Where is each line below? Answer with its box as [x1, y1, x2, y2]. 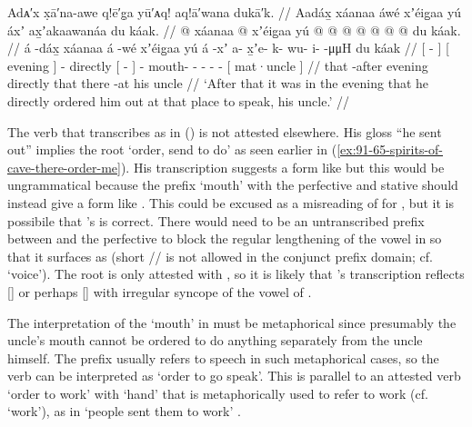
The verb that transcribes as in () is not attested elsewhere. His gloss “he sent [7, 122, 442, 141]
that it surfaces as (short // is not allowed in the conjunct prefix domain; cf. [7, 246, 433, 265]
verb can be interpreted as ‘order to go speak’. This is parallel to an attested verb [7, 366, 461, 385]
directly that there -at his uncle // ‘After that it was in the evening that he [7, 74, 429, 93]
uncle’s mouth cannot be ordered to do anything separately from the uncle [7, 331, 423, 350]
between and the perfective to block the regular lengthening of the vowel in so [7, 229, 442, 248]
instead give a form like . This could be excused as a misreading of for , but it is [7, 193, 454, 212]
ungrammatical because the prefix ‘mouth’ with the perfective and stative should [7, 175, 458, 194]
